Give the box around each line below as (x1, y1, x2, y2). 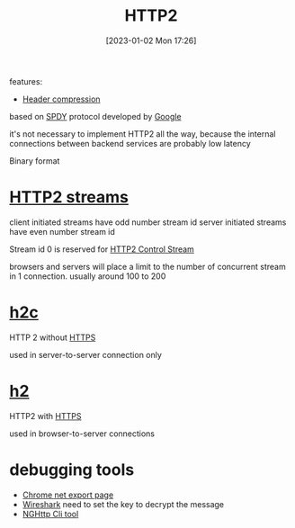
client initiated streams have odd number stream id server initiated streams (9, 217, 287, 228)
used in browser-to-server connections (9, 428, 156, 439)
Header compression (22, 94, 101, 104)
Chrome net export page (22, 489, 114, 500)
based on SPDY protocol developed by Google (9, 111, 182, 121)
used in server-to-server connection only (9, 349, 162, 360)
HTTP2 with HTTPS (9, 410, 82, 421)
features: (9, 76, 43, 86)
